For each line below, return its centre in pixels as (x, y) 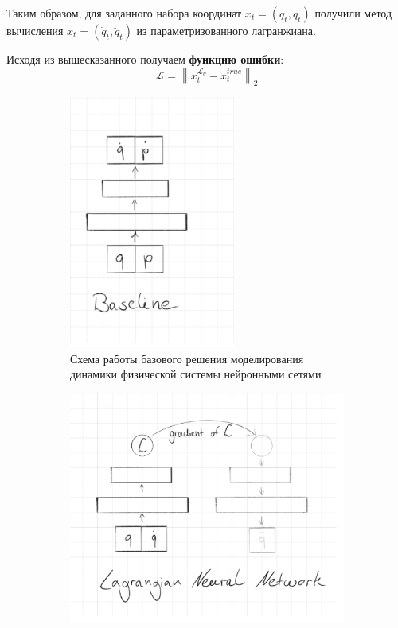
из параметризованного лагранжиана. (226, 30)
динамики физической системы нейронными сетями (196, 374)
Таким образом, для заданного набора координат (124, 13)
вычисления (35, 30)
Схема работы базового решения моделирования (187, 358)
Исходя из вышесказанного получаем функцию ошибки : (145, 59)
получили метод (353, 13)
